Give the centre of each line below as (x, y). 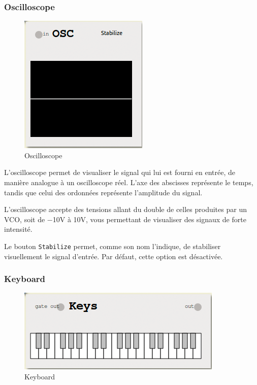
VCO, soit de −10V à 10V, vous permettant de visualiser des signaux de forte (125, 219)
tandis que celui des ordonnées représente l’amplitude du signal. (103, 192)
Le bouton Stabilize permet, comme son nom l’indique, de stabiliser (113, 246)
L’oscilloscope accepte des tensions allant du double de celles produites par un (125, 209)
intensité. (18, 229)
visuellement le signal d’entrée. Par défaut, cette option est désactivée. (114, 256)
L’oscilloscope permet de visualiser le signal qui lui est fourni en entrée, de (120, 172)
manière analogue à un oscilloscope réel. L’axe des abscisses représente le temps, (129, 182)
